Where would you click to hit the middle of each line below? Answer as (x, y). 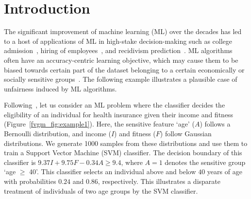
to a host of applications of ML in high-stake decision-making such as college (118, 41)
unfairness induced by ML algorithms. (60, 88)
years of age (225, 172)
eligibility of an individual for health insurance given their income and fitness (119, 114)
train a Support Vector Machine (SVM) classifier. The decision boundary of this (123, 153)
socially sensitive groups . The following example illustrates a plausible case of (121, 79)
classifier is (20, 162)
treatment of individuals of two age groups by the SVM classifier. (101, 190)
